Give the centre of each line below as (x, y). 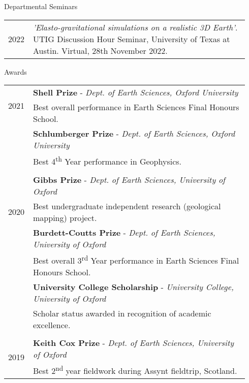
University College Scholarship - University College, (133, 286)
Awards (15, 71)
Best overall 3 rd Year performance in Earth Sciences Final (136, 259)
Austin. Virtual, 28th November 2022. (100, 50)
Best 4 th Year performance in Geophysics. (107, 161)
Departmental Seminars (41, 6)
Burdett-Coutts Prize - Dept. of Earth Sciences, (124, 232)
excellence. (52, 325)
